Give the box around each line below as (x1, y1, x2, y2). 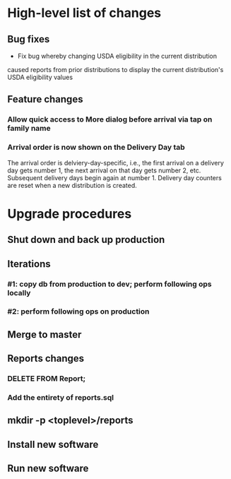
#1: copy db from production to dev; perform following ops (7, 279, 212, 289)
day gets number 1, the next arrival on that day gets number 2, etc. (7, 166, 201, 175)
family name (7, 124, 51, 134)
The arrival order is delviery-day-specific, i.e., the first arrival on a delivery (7, 158, 225, 167)
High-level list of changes (7, 5, 162, 21)
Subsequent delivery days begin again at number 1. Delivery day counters (7, 173, 223, 182)
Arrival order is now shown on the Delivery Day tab (7, 143, 185, 153)
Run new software (7, 463, 89, 475)
